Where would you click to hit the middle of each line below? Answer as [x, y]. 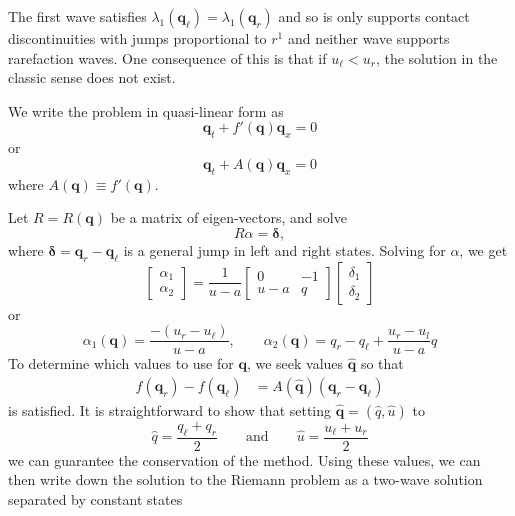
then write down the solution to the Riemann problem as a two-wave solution [245, 479]
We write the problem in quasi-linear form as [146, 110]
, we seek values [295, 363]
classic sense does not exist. [92, 77]
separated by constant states [95, 498]
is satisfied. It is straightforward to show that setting [170, 409]
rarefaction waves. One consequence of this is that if [167, 57]
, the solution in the [436, 57]
